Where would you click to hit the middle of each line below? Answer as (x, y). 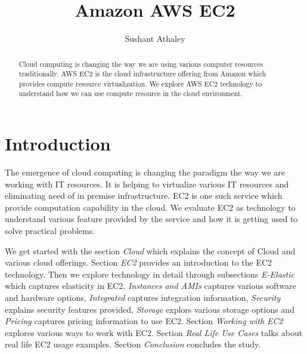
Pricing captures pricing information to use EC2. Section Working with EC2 (144, 321)
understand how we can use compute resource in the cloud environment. (131, 93)
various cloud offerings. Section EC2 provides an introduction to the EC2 (139, 262)
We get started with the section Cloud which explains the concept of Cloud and (150, 250)
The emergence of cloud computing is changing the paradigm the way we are (145, 172)
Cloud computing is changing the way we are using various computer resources (141, 64)
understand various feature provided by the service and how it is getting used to (151, 219)
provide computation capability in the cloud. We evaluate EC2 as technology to (150, 207)
